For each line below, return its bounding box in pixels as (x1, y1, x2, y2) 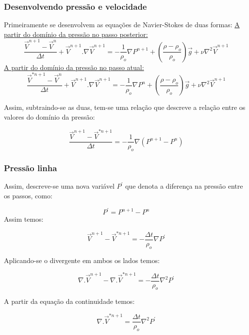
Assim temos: (4, 214, 44, 224)
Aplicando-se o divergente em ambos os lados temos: (4, 255, 160, 265)
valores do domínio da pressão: (4, 111, 95, 122)
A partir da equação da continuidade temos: (4, 296, 135, 306)
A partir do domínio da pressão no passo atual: (4, 62, 144, 72)
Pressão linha (4, 162, 57, 174)
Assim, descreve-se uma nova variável (4, 181, 115, 191)
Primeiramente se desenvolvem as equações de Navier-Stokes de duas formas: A (4, 19, 240, 30)
